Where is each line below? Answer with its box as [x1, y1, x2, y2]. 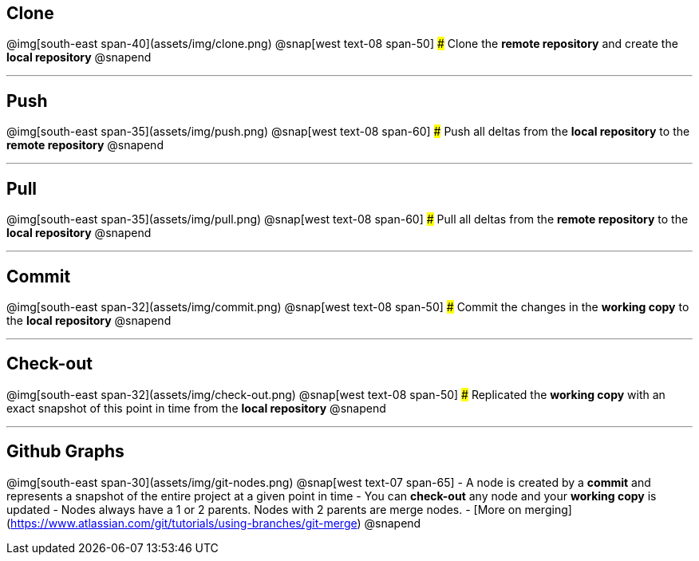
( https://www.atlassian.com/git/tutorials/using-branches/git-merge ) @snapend [6, 516, 421, 530]
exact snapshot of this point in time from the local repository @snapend [6, 401, 386, 415]
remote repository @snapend [6, 138, 164, 152]
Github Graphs [6, 441, 124, 462]
